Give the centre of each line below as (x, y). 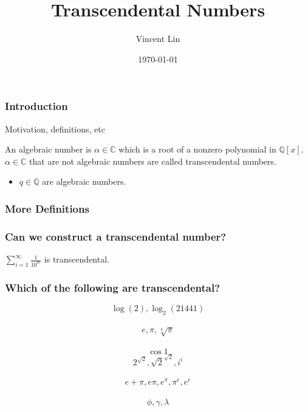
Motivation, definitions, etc (55, 129)
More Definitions (47, 208)
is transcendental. (77, 259)
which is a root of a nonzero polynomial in (197, 149)
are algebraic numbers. (84, 181)
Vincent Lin (158, 39)
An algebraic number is (48, 149)
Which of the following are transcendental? (113, 287)
